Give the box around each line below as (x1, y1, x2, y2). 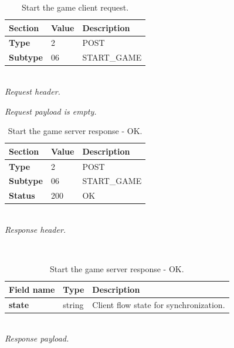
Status (9, 189, 35, 202)
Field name (9, 283, 55, 295)
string (63, 298, 84, 310)
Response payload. (5, 332, 69, 344)
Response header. (5, 223, 66, 235)
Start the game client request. (22, 1, 129, 13)
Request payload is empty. (5, 105, 97, 117)
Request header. (5, 85, 60, 97)
